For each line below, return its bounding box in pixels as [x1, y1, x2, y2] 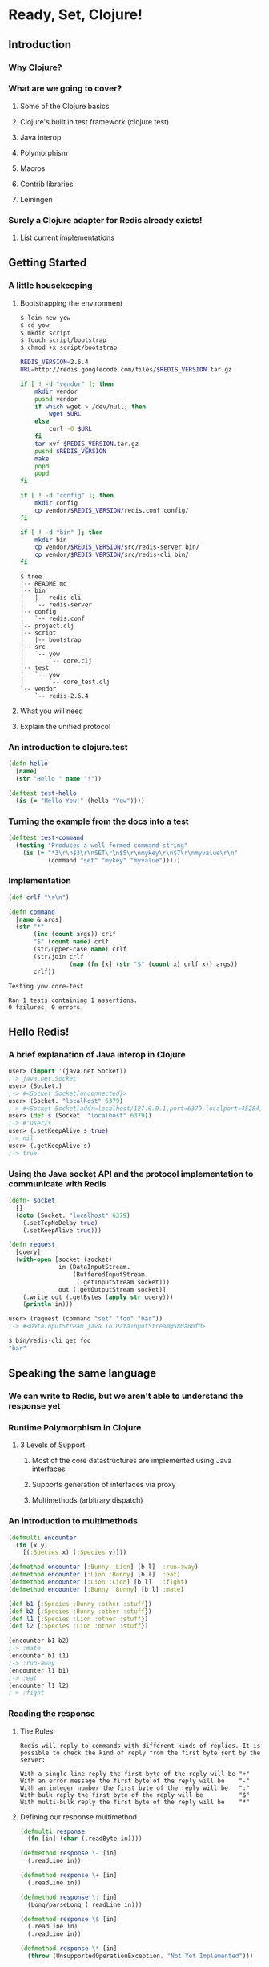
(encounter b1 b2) [8, 1636, 70, 1645]
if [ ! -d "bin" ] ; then [19, 528, 103, 537]
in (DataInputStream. [58, 1263, 130, 1271]
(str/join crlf [33, 952, 84, 960]
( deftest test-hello [8, 789, 78, 797]
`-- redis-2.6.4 [34, 692, 89, 700]
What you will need [19, 706, 84, 716]
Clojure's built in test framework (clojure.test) [19, 116, 170, 126]
